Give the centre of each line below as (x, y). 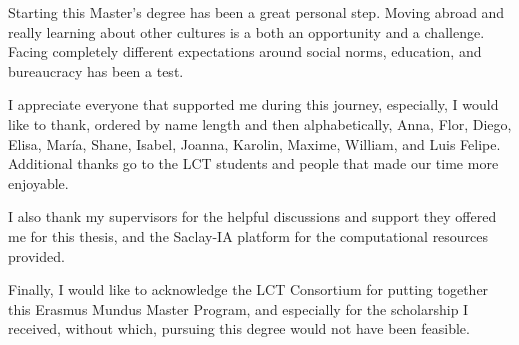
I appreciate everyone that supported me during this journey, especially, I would (253, 104)
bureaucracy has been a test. (96, 70)
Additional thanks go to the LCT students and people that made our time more (253, 163)
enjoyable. (38, 182)
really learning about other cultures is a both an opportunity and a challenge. (246, 31)
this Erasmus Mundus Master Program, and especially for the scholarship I (238, 308)
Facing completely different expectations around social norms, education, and (245, 51)
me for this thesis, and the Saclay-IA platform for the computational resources (248, 235)
